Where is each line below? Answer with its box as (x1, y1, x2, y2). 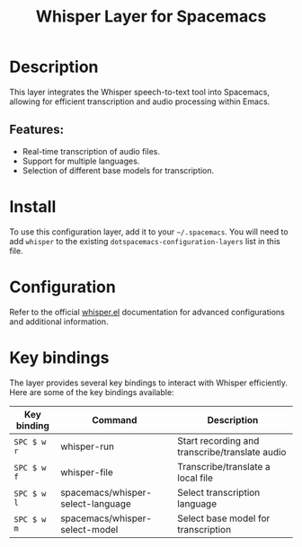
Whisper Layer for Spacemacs (35, 6, 267, 27)
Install (9, 196, 57, 216)
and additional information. (9, 316, 109, 327)
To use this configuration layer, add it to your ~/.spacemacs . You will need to (9, 226, 289, 237)
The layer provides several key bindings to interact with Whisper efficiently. (9, 377, 289, 388)
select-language (59, 497, 132, 509)
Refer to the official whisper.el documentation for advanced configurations (9, 306, 285, 317)
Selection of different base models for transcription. (22, 164, 215, 176)
